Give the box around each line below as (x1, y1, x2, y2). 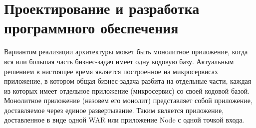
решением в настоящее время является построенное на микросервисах (4, 66, 218, 76)
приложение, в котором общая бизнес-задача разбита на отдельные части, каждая (4, 76, 252, 86)
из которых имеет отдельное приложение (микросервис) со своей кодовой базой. (4, 85, 250, 96)
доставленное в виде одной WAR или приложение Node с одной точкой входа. (4, 115, 245, 125)
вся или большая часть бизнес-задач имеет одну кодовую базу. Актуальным (4, 56, 234, 66)
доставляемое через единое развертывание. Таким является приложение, (4, 105, 224, 115)
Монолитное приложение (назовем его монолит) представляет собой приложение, (4, 95, 253, 106)
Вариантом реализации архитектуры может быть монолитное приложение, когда (4, 46, 248, 57)
